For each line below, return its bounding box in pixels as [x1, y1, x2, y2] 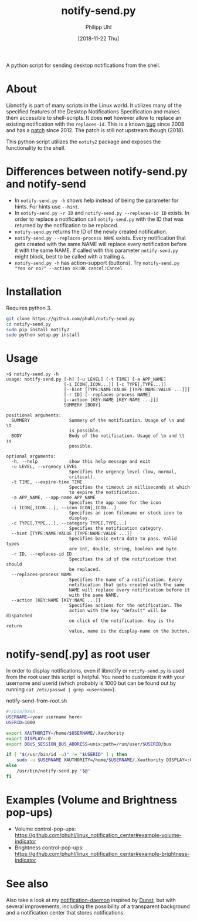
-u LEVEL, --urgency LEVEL [11, 464, 77, 470]
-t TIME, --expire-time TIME [11, 479, 83, 485]
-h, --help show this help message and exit [11, 459, 151, 465]
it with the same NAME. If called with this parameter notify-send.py [14, 247, 178, 254]
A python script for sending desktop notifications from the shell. [6, 62, 161, 69]
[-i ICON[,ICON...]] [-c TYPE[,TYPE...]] [63, 382, 167, 388]
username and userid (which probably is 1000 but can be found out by [6, 680, 176, 687]
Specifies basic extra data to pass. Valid [69, 536, 177, 542]
